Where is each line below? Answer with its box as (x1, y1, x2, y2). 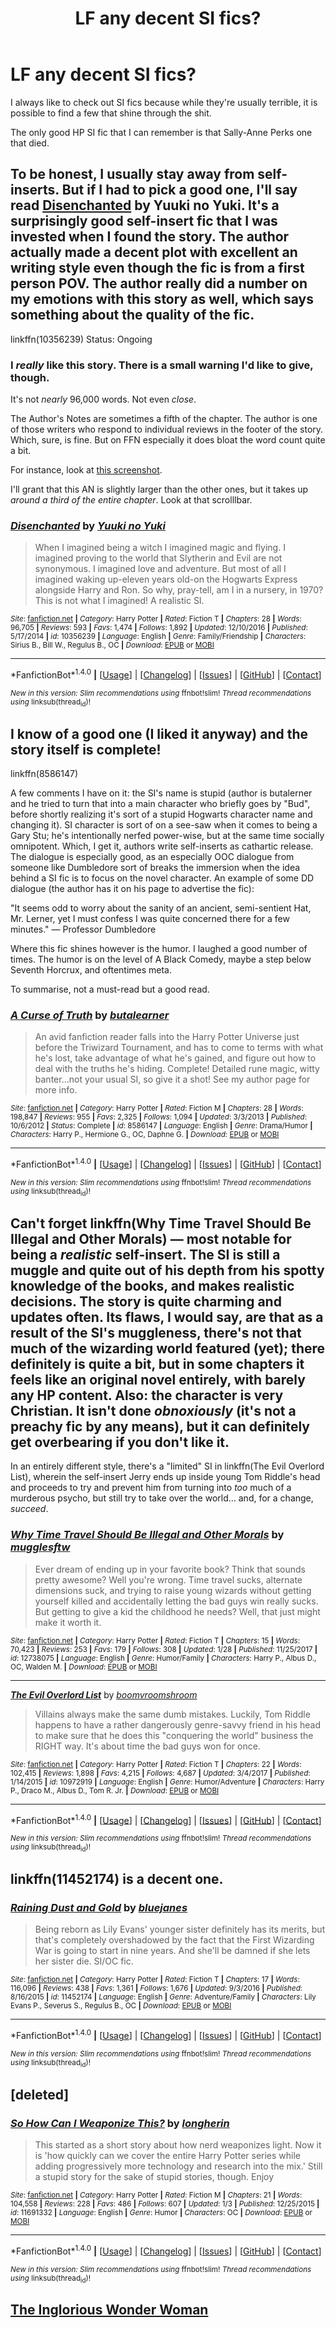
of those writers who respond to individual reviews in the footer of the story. (10, 423, 324, 436)
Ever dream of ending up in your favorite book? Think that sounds (34, 1563, 306, 1575)
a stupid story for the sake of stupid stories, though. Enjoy (34, 2170, 275, 2182)
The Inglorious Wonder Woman (10, 2302, 209, 2319)
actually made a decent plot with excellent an (10, 244, 298, 261)
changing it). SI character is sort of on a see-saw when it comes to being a (10, 819, 318, 831)
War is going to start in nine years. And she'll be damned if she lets (34, 1945, 311, 1957)
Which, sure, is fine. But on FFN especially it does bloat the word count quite (10, 434, 326, 446)
